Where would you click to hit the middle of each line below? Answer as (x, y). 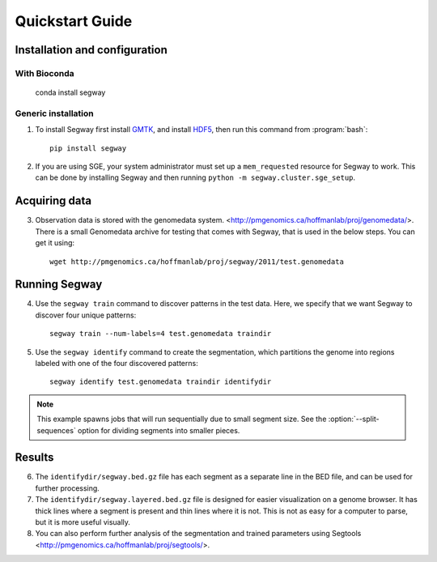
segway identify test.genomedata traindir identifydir (161, 382)
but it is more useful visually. (83, 522)
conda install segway (70, 92)
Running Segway (59, 285)
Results (34, 458)
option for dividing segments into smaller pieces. (159, 430)
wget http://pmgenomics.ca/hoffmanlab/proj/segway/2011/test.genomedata (197, 262)
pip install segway (88, 148)
